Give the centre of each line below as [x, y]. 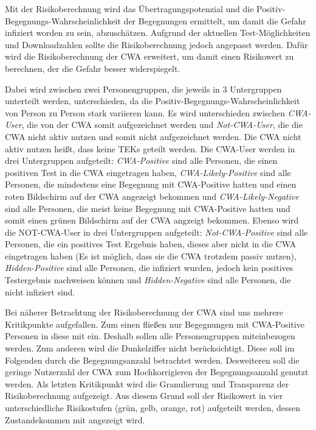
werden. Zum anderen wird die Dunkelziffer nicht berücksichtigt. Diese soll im [150, 348]
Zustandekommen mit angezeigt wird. [75, 419]
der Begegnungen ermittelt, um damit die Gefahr [215, 20]
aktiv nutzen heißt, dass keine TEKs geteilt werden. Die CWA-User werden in [150, 148]
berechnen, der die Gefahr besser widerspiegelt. [93, 68]
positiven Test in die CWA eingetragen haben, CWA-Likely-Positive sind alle [148, 172]
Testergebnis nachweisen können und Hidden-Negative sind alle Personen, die [148, 280]
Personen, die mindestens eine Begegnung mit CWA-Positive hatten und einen [151, 184]
